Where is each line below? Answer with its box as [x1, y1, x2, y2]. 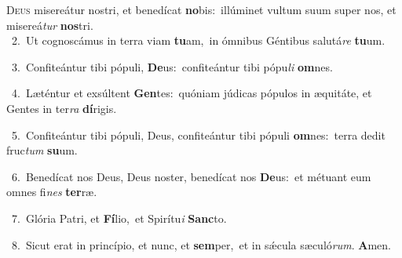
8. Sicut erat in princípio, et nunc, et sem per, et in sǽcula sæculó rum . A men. [11, 236, 391, 253]
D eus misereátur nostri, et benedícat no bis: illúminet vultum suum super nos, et [6, 2, 397, 17]
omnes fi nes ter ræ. [6, 184, 97, 200]
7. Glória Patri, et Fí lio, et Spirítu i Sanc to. [11, 209, 227, 226]
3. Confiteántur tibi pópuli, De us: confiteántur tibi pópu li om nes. [11, 58, 333, 74]
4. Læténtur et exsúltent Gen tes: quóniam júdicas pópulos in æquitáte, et [11, 85, 372, 101]
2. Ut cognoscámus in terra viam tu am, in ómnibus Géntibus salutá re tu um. [11, 32, 386, 49]
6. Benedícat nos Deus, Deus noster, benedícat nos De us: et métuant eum [11, 168, 371, 184]
